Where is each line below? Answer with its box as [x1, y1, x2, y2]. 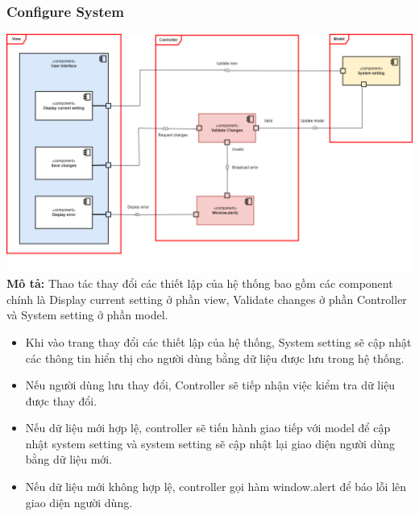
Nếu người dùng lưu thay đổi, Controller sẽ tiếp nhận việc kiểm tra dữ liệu [25, 377, 396, 393]
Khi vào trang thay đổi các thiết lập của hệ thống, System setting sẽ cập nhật [25, 333, 412, 350]
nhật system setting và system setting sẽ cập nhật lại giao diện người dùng [25, 435, 396, 451]
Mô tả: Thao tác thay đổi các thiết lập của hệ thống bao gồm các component [6, 275, 393, 292]
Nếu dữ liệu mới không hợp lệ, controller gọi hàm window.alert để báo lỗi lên [25, 478, 407, 495]
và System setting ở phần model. [6, 306, 168, 323]
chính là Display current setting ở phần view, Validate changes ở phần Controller [6, 290, 407, 307]
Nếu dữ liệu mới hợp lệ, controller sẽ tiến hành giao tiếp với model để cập [25, 419, 391, 436]
